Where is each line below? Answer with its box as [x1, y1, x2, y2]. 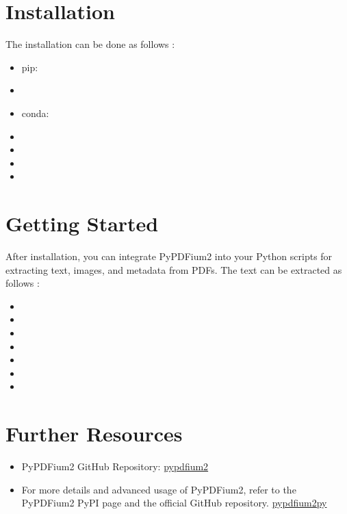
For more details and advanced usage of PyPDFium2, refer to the [21, 482, 296, 496]
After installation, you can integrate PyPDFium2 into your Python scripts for [5, 249, 333, 263]
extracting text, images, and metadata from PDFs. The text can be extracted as [5, 262, 342, 277]
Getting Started [5, 209, 159, 237]
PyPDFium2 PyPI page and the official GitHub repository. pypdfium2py [21, 496, 327, 510]
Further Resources [5, 420, 183, 448]
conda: [21, 105, 49, 120]
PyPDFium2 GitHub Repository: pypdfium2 [21, 459, 209, 474]
